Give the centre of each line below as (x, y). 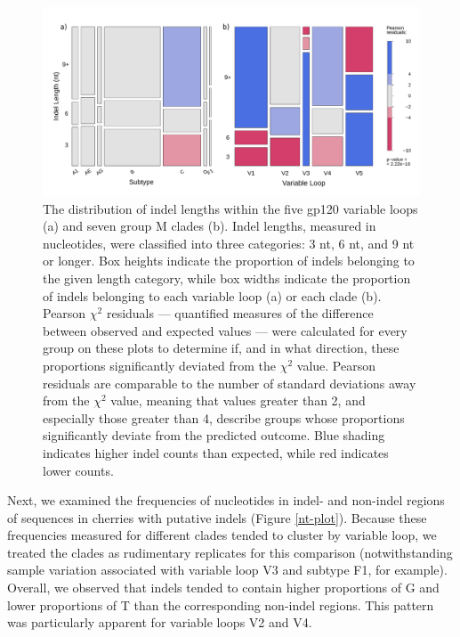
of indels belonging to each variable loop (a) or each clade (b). (212, 295)
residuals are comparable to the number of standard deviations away (230, 383)
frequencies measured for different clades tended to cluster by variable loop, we (222, 535)
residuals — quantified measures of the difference (240, 313)
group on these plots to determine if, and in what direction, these (221, 348)
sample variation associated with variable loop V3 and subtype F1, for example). (227, 570)
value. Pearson (336, 365)
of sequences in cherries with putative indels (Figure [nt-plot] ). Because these (217, 517)
